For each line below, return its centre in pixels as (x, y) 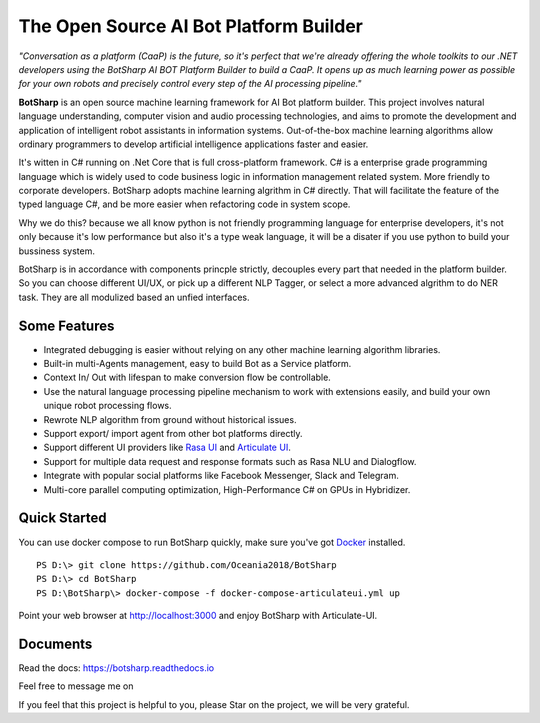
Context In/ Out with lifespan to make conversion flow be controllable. (187, 377)
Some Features (66, 325)
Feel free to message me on (76, 686)
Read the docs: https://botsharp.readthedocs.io (116, 667)
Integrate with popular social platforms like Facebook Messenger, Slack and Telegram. (221, 476)
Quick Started (62, 518)
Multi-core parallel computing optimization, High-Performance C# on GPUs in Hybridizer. (227, 489)
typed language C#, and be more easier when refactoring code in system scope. (184, 204)
